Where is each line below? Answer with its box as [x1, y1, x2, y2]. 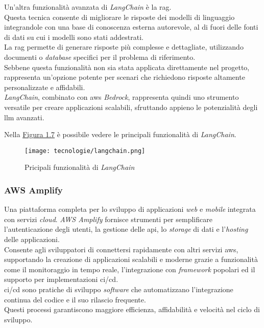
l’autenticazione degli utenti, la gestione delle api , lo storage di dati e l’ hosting [4, 224, 248, 234]
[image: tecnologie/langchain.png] [25, 147, 146, 155]
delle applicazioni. [4, 233, 60, 244]
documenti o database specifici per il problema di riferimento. [4, 51, 196, 62]
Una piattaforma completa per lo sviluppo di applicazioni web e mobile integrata [4, 204, 256, 214]
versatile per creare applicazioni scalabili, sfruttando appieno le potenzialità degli [4, 101, 258, 112]
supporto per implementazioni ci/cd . [4, 274, 118, 285]
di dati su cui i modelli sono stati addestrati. [4, 31, 143, 42]
